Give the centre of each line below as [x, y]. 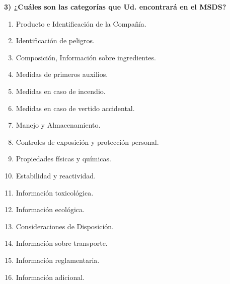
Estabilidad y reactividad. [56, 175]
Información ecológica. [50, 209]
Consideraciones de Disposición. [65, 226]
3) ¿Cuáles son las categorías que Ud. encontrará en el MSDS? [115, 7]
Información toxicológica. [55, 192]
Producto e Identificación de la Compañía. [81, 23]
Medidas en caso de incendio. [61, 91]
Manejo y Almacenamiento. [58, 125]
